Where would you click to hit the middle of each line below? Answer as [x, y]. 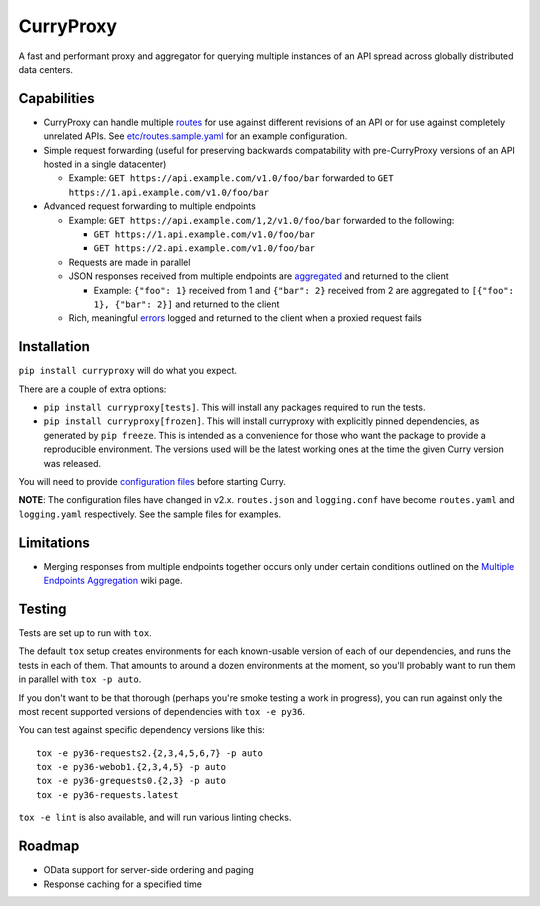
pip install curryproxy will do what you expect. [128, 371]
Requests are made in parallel [129, 262]
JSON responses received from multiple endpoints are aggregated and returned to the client [258, 276]
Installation [54, 346]
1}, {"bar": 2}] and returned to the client [186, 304]
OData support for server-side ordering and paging [148, 870]
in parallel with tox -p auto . [80, 679]
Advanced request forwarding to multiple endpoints [150, 206]
